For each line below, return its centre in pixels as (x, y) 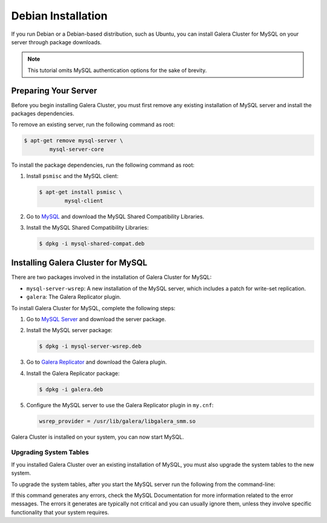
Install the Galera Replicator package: (73, 373)
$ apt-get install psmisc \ (81, 192)
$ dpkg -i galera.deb (71, 389)
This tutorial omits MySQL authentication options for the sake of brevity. (117, 70)
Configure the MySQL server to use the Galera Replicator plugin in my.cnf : (120, 405)
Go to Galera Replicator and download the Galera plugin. (97, 362)
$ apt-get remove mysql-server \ (74, 141)
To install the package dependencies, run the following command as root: (103, 165)
